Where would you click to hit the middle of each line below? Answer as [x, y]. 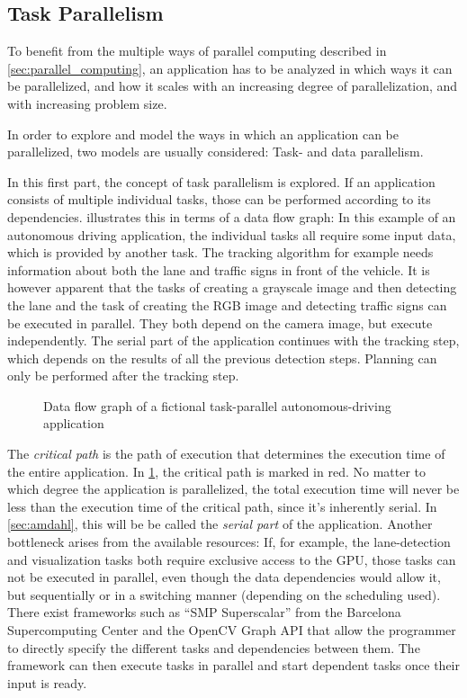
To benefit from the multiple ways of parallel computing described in [197, 51]
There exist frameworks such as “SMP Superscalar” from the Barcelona [204, 612]
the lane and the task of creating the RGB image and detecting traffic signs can [227, 304]
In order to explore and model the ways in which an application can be [203, 134]
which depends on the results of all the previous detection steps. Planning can [222, 358]
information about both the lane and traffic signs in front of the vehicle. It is [219, 269]
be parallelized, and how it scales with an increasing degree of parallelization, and [233, 86]
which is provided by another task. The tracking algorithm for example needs [220, 252]
